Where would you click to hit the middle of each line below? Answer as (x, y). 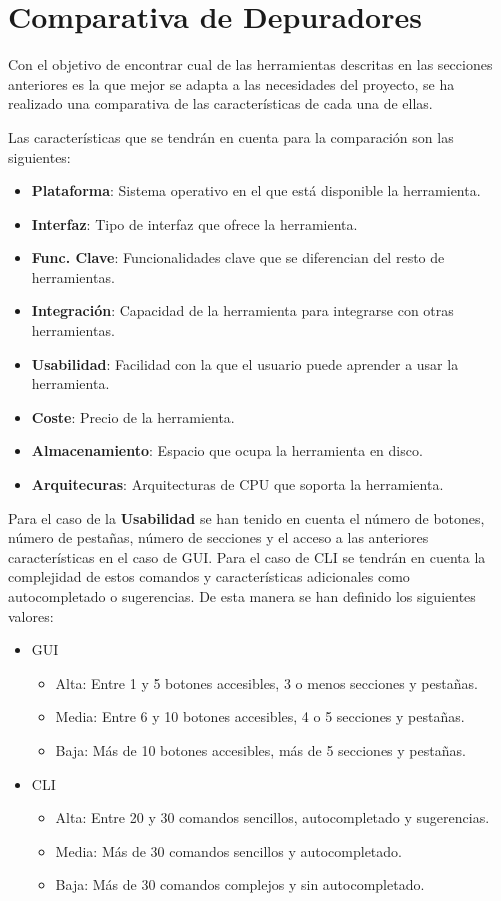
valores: (31, 615)
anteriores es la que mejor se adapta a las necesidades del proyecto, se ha (231, 83)
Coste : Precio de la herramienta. (133, 416)
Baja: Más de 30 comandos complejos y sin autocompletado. (240, 884)
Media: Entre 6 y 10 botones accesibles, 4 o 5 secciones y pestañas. (260, 716)
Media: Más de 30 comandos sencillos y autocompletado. (228, 850)
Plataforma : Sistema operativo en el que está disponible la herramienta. (256, 190)
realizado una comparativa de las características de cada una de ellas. (220, 103)
